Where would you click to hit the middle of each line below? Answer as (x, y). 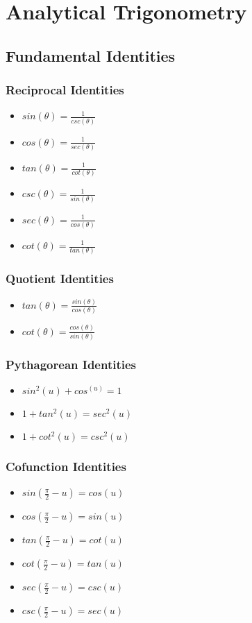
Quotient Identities (60, 279)
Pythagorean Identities (71, 364)
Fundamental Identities (91, 55)
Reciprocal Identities (65, 90)
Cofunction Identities (66, 467)
